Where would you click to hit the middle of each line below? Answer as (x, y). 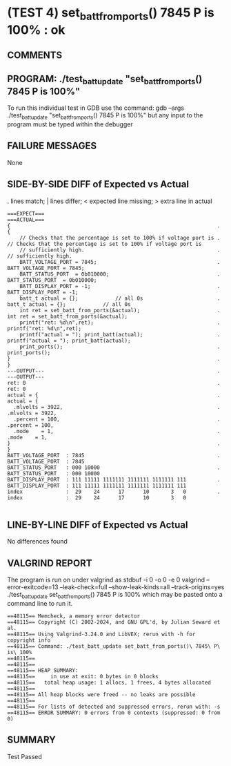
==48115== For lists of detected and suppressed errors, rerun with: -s (114, 707)
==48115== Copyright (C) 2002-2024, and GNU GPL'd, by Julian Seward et (114, 622)
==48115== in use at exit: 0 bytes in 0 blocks (83, 677)
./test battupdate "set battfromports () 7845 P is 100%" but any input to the (105, 116)
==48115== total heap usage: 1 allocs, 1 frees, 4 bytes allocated (109, 683)
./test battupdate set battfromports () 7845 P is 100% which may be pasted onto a (115, 595)
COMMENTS (35, 56)
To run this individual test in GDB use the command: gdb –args (96, 108)
